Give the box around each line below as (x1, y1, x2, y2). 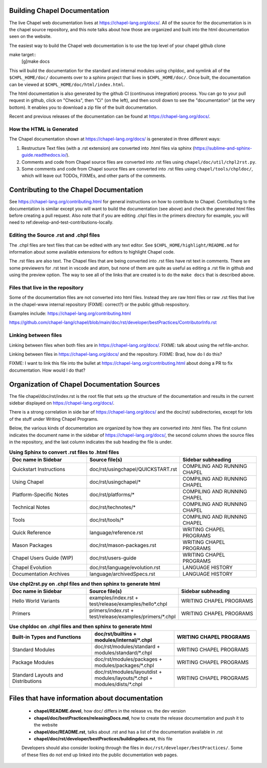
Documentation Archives (12, 570, 70, 577)
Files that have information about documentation (9, 694, 163, 702)
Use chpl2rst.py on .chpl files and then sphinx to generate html (9, 580, 161, 587)
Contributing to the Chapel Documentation (9, 186, 143, 194)
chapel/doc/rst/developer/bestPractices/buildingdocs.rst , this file (34, 736, 173, 742)
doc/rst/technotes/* (89, 504, 136, 511)
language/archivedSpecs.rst (89, 570, 155, 577)
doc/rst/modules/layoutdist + (94, 669, 162, 676)
